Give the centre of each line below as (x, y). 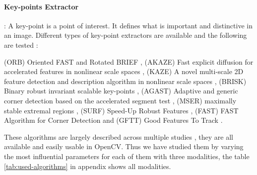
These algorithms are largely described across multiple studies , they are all (119, 136)
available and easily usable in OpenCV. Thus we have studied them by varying (124, 146)
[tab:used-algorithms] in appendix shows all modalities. (88, 166)
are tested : (21, 44)
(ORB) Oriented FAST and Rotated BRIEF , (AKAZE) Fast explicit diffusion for (129, 61)
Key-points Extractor (41, 6)
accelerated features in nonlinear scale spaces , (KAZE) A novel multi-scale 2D (124, 71)
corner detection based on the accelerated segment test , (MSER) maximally (120, 100)
